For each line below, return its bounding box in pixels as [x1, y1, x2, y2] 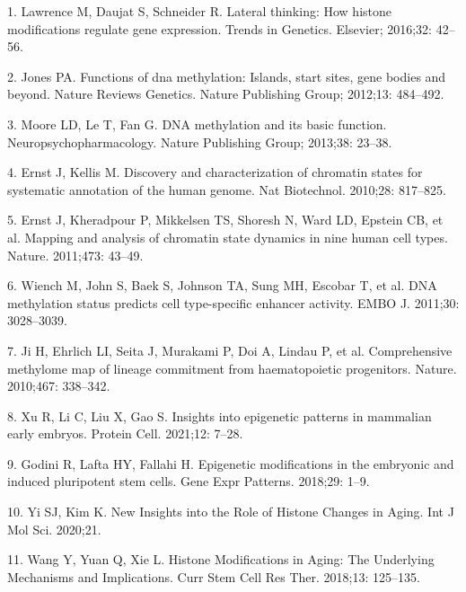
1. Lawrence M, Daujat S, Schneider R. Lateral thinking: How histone [7, 2, 391, 20]
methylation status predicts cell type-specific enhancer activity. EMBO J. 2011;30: [7, 293, 460, 312]
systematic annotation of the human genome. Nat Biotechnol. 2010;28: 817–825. [7, 180, 446, 199]
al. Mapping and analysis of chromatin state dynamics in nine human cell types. [7, 227, 448, 246]
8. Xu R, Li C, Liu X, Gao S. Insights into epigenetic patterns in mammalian [7, 406, 432, 425]
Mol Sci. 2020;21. [7, 519, 101, 538]
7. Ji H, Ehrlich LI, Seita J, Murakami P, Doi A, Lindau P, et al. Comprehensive [7, 340, 453, 359]
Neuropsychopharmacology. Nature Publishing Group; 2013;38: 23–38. [7, 132, 392, 151]
